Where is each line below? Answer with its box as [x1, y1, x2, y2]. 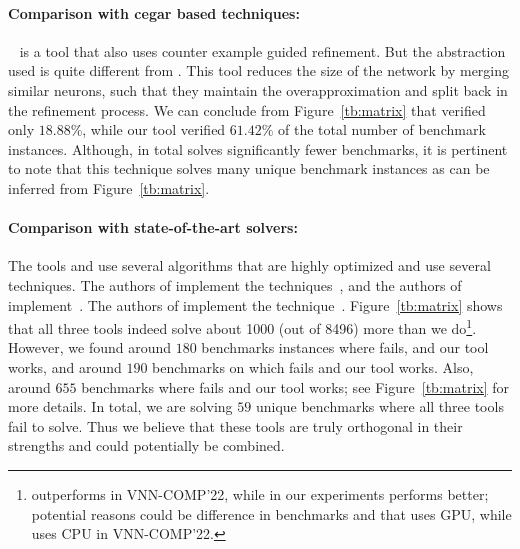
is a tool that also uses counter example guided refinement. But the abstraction [19, 40, 506, 61]
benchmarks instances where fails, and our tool [201, 337, 489, 358]
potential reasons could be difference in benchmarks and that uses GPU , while [31, 503, 512, 524]
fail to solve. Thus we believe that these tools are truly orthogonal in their [8, 415, 463, 436]
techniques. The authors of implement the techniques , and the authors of [8, 274, 462, 295]
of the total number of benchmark [278, 119, 486, 140]
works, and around [8, 356, 122, 377]
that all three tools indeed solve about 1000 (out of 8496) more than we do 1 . [8, 315, 477, 338]
